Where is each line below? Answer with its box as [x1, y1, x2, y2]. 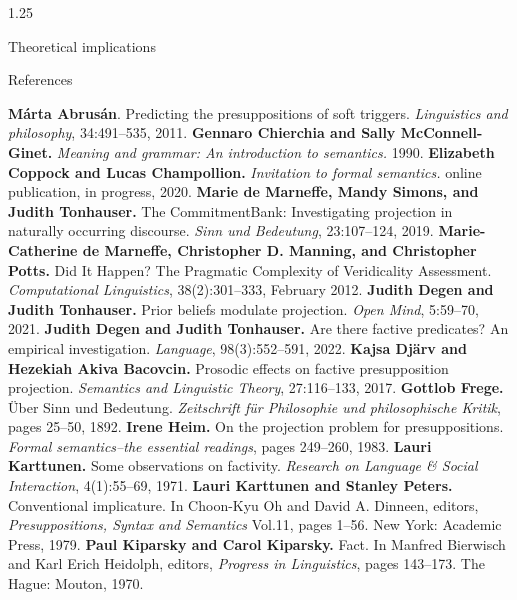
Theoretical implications [8, 35, 156, 56]
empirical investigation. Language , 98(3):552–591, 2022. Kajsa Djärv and [8, 337, 467, 358]
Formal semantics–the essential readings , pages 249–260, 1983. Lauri [8, 435, 432, 456]
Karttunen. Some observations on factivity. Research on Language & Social [8, 455, 478, 476]
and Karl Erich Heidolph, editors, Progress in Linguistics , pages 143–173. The [8, 553, 485, 574]
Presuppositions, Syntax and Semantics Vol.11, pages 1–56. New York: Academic [8, 514, 502, 535]
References [8, 69, 73, 90]
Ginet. [8, 141, 53, 162]
